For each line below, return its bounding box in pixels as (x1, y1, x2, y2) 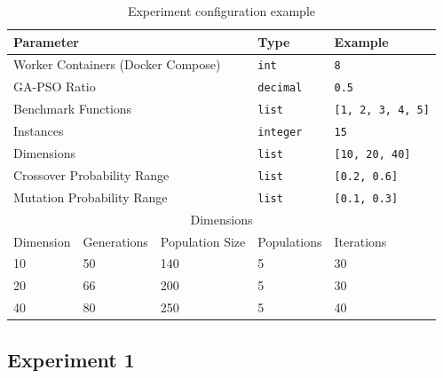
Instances (13, 122, 64, 140)
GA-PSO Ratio (13, 77, 96, 96)
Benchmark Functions (13, 99, 132, 118)
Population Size (160, 232, 246, 250)
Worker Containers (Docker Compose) (13, 55, 221, 74)
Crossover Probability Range (13, 166, 170, 184)
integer (257, 126, 303, 139)
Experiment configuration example (127, 2, 315, 20)
